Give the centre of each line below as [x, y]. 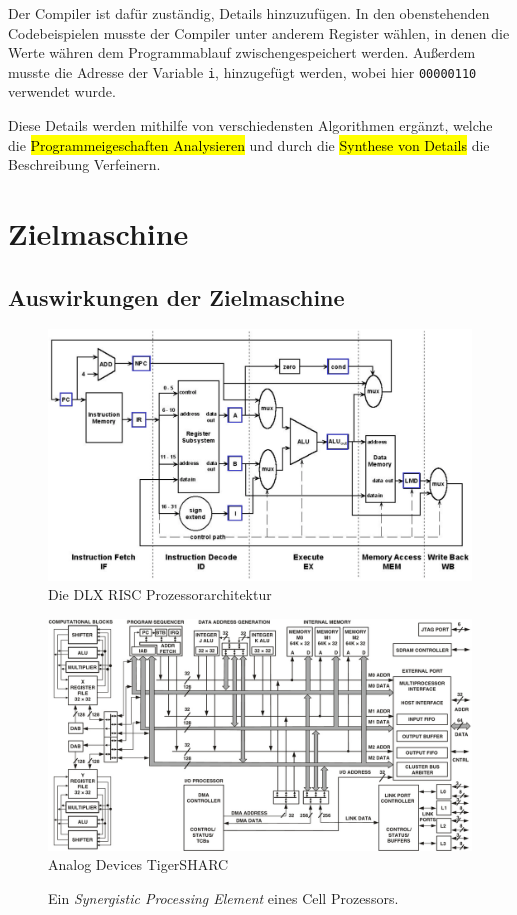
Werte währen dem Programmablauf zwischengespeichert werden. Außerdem [242, 52]
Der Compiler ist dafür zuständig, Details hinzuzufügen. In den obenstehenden [249, 13]
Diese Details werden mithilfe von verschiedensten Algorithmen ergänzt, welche [250, 125]
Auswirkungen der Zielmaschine [176, 296]
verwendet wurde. [62, 91]
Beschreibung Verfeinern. [84, 164]
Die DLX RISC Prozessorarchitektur [160, 594]
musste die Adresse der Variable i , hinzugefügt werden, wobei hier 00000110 [242, 71]
